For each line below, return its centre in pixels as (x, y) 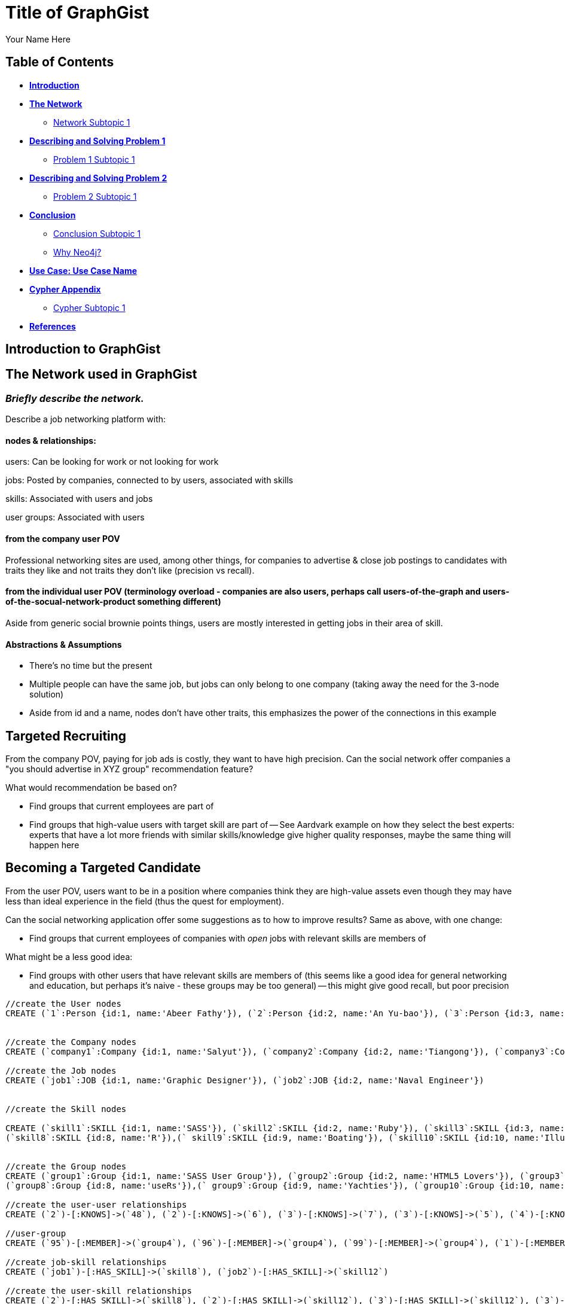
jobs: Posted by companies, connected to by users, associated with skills (149, 480)
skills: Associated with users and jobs (79, 499)
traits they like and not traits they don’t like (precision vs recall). (130, 570)
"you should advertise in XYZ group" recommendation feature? (129, 769)
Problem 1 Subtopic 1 (94, 159)
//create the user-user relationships (96, 1204)
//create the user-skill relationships (99, 1291)
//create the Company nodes (71, 1042)
